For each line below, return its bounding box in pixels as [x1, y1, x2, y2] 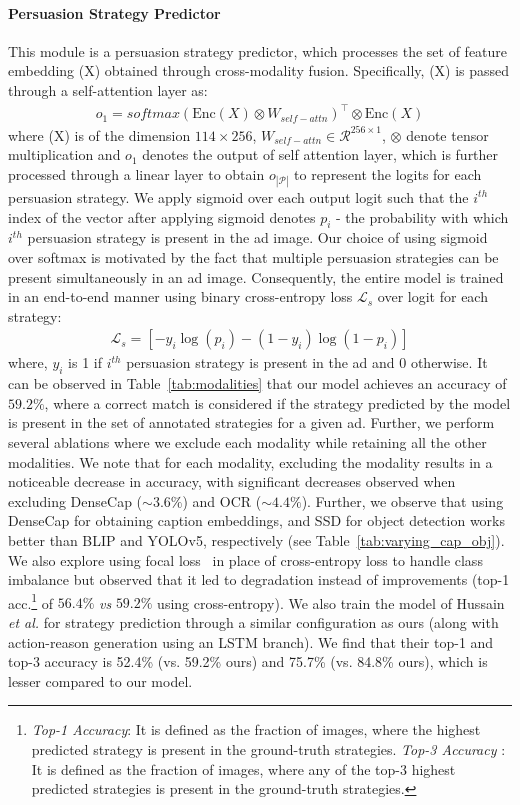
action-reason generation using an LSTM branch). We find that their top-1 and [8, 631, 494, 652]
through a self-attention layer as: [8, 79, 208, 100]
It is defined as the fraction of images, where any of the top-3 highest [31, 758, 456, 779]
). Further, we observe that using [301, 490, 504, 511]
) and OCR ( [182, 490, 262, 511]
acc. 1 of [8, 589, 54, 613]
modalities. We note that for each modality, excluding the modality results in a [8, 451, 493, 472]
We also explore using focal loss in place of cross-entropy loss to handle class [8, 549, 483, 570]
